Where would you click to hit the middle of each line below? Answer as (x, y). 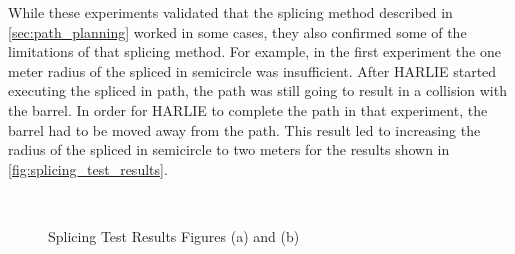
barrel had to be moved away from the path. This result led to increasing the (244, 129)
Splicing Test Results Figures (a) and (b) (174, 235)
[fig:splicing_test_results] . (88, 168)
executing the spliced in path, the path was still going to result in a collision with (257, 90)
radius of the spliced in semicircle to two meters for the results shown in (229, 149)
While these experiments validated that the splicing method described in (230, 12)
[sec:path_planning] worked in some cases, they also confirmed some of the (237, 31)
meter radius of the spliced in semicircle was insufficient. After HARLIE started (252, 70)
